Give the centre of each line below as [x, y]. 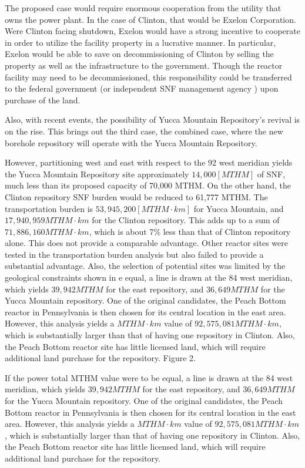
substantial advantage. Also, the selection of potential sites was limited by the [145, 266]
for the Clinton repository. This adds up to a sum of [186, 220]
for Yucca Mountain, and [239, 208]
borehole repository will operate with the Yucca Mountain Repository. [131, 142]
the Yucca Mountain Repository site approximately [97, 174]
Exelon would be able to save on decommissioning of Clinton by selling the [139, 54]
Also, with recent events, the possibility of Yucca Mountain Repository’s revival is [152, 119]
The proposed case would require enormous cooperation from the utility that [143, 8]
